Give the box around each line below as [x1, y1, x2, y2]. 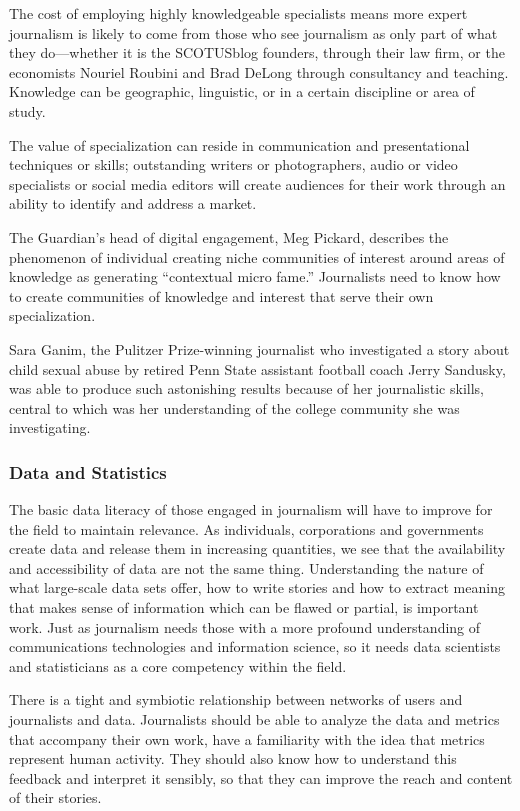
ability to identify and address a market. [9, 193, 257, 214]
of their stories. [9, 787, 102, 808]
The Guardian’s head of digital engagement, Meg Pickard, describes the [9, 226, 449, 247]
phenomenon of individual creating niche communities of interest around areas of [9, 246, 505, 267]
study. [9, 100, 46, 121]
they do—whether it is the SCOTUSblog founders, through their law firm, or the [9, 42, 505, 63]
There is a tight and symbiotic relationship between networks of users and [9, 689, 463, 710]
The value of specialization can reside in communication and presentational [9, 134, 470, 155]
